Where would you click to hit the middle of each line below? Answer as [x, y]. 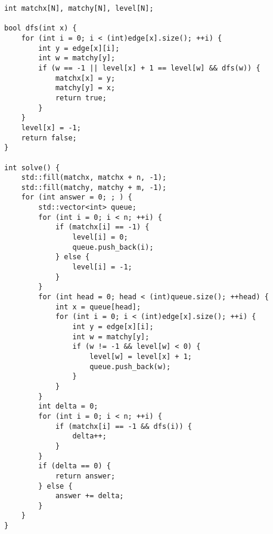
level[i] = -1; [102, 267]
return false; [49, 138]
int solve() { [32, 168]
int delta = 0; [68, 406]
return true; [81, 98]
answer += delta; [89, 496]
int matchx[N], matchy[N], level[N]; [79, 8]
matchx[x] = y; [85, 78]
